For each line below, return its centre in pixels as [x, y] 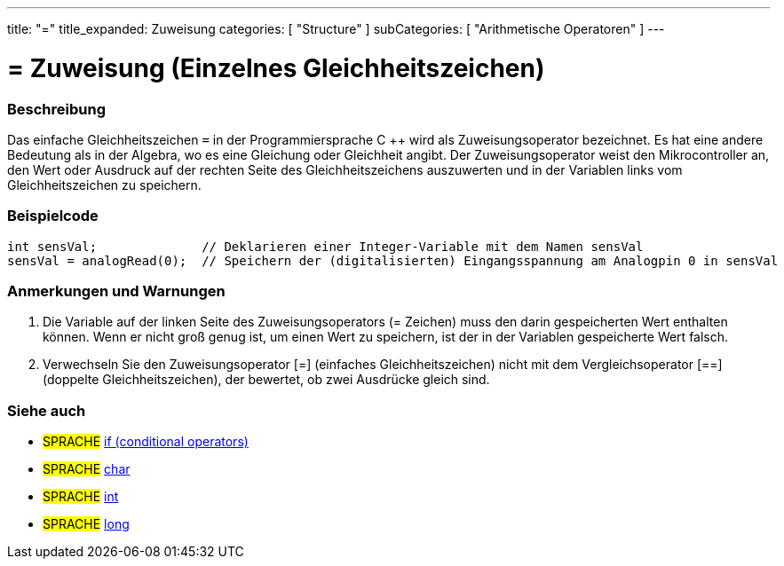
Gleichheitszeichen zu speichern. [104, 185]
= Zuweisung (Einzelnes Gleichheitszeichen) [276, 68]
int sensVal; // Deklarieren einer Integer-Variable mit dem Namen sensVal [325, 246]
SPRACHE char [87, 469]
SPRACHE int [81, 497]
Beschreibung [57, 109]
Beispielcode [53, 216]
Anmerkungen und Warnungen [116, 291]
